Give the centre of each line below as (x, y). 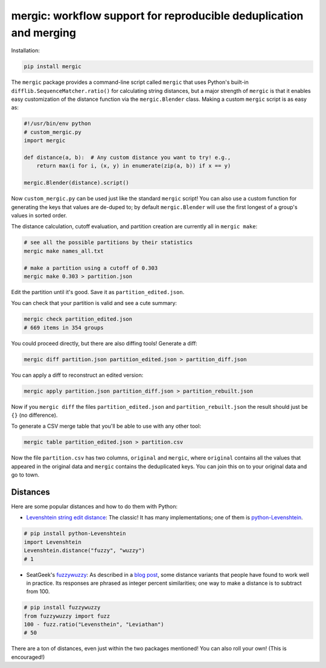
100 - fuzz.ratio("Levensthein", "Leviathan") (94, 625)
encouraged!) (28, 657)
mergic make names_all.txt (64, 251)
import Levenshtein (53, 542)
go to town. (25, 475)
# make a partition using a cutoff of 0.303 (91, 268)
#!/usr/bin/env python (57, 124)
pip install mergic (53, 67)
